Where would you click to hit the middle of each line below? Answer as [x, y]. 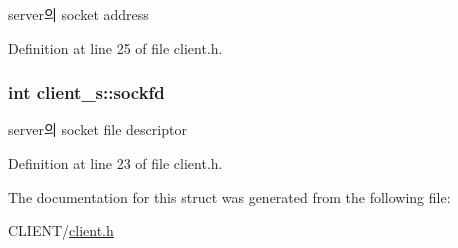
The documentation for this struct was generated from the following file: [229, 196]
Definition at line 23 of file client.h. [115, 163]
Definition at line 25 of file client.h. [115, 47]
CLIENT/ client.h [61, 230]
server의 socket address [78, 14]
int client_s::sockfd [86, 92]
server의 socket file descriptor [97, 129]
